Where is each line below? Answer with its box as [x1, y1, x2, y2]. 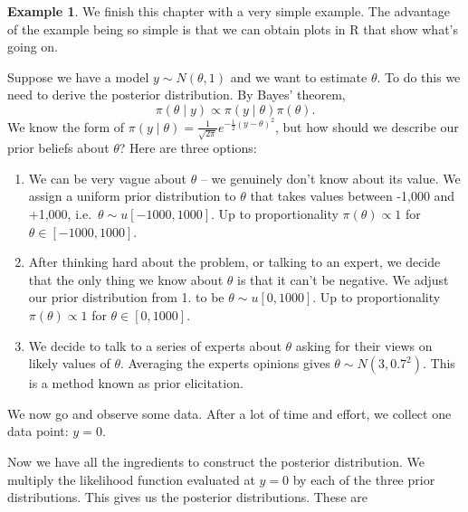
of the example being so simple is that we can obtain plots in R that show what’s [7, 19, 459, 38]
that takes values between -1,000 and [250, 186, 455, 205]
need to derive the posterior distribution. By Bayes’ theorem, [7, 85, 346, 104]
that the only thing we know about [28, 270, 224, 289]
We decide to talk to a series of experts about [28, 336, 282, 355]
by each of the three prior [292, 469, 435, 488]
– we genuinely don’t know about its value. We [200, 168, 461, 187]
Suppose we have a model [7, 67, 149, 86]
